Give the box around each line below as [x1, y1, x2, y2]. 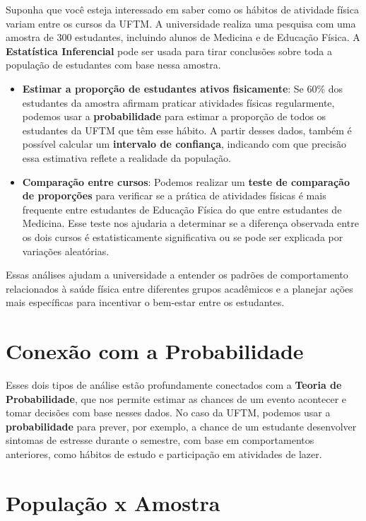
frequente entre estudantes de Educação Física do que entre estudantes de [22, 201, 342, 216]
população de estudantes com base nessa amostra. [6, 57, 221, 72]
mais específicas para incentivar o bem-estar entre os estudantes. [6, 295, 285, 310]
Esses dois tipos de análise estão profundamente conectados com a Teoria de [6, 377, 342, 392]
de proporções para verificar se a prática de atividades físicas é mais [22, 188, 326, 203]
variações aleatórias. [22, 243, 110, 258]
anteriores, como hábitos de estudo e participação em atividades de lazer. [6, 446, 322, 461]
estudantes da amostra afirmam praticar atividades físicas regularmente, [22, 95, 335, 110]
